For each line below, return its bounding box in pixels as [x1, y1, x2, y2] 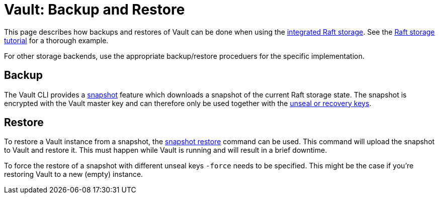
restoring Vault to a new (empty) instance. [4, 170, 143, 179]
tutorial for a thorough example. [4, 36, 109, 45]
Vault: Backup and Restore [4, 1, 185, 18]
